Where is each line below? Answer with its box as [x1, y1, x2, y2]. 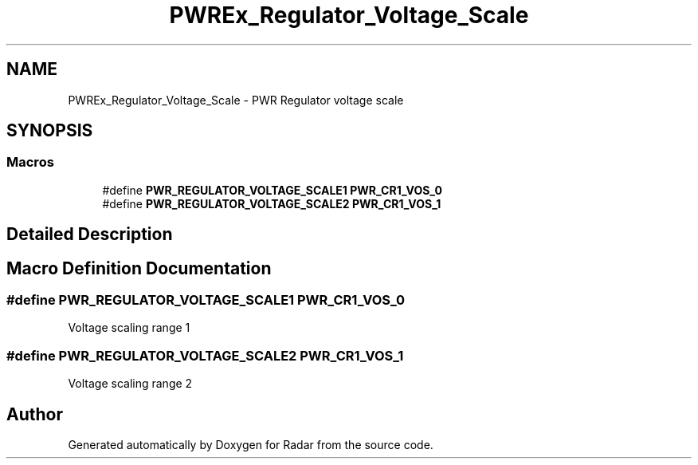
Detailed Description [6, 224, 173, 245]
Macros [6, 154, 54, 171]
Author [6, 404, 63, 424]
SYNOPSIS [6, 120, 93, 141]
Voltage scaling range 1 [68, 321, 190, 335]
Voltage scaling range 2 [68, 376, 193, 391]
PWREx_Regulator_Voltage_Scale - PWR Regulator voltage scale [68, 93, 404, 107]
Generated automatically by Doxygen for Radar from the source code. [68, 438, 433, 452]
